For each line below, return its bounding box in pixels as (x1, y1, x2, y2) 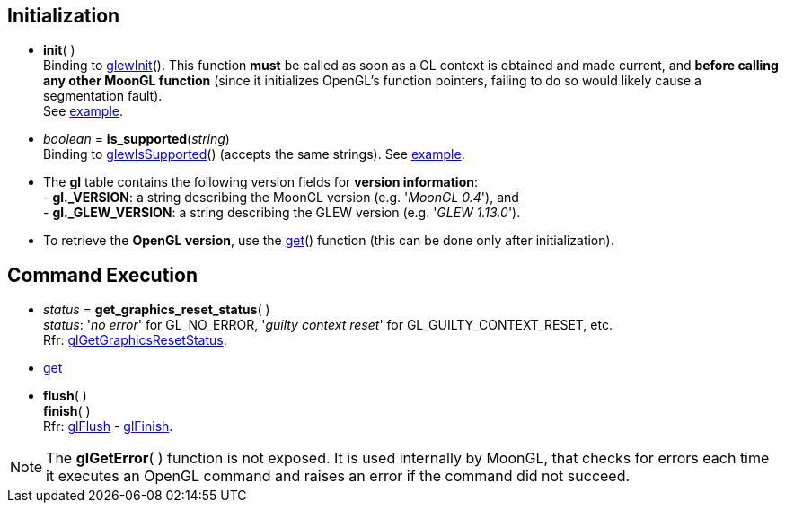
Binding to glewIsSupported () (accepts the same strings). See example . (43, 146, 465, 163)
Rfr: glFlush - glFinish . (43, 418, 173, 435)
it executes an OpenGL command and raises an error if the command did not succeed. (46, 467, 631, 486)
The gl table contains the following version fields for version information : (43, 174, 479, 190)
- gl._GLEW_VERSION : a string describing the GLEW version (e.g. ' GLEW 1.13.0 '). (43, 205, 521, 221)
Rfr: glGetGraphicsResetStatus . (43, 332, 227, 348)
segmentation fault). (43, 88, 163, 104)
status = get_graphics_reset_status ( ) (43, 302, 270, 318)
